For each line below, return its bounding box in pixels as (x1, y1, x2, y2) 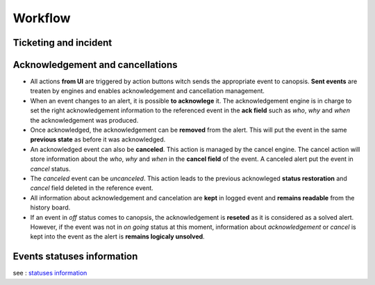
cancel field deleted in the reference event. (30, 184, 154, 192)
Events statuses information (12, 250, 138, 263)
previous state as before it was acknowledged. (30, 135, 166, 144)
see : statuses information (12, 269, 87, 277)
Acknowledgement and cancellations (12, 59, 178, 71)
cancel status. (30, 164, 71, 173)
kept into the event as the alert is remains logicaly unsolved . (30, 232, 205, 241)
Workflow (12, 10, 71, 26)
